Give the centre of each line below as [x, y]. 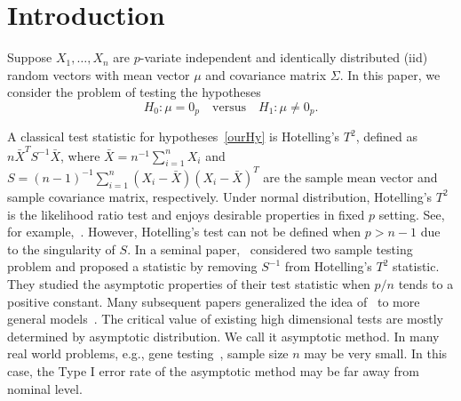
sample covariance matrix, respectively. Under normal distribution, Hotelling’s [220, 196]
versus [229, 107]
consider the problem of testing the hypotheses [134, 92]
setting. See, [412, 214]
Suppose [30, 57]
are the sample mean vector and [350, 176]
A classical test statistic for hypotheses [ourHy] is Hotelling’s [174, 136]
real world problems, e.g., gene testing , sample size [148, 353]
